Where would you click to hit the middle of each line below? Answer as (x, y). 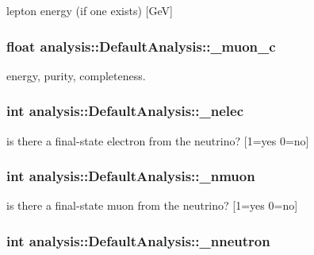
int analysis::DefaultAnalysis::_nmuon (131, 176)
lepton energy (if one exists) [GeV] (90, 10)
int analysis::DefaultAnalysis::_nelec (125, 111)
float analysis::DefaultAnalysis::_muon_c (141, 46)
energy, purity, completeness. (76, 75)
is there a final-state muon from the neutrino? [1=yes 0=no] (152, 205)
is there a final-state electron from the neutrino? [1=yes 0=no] (158, 140)
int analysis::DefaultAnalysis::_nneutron (138, 240)
